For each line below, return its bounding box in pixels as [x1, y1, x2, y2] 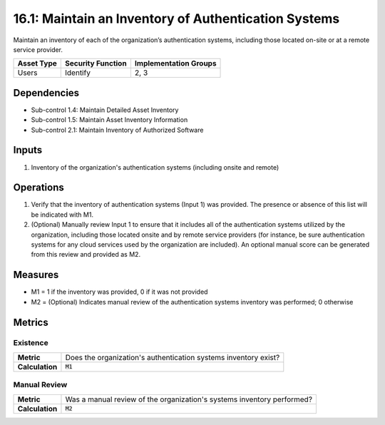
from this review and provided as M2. [31, 250, 141, 259]
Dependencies [13, 86, 80, 99]
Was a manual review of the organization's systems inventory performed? [65, 394, 313, 404]
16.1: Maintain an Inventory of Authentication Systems [13, 11, 340, 26]
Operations [13, 182, 64, 194]
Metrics [13, 316, 49, 328]
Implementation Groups [134, 58, 217, 68]
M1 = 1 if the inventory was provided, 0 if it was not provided [31, 287, 208, 296]
